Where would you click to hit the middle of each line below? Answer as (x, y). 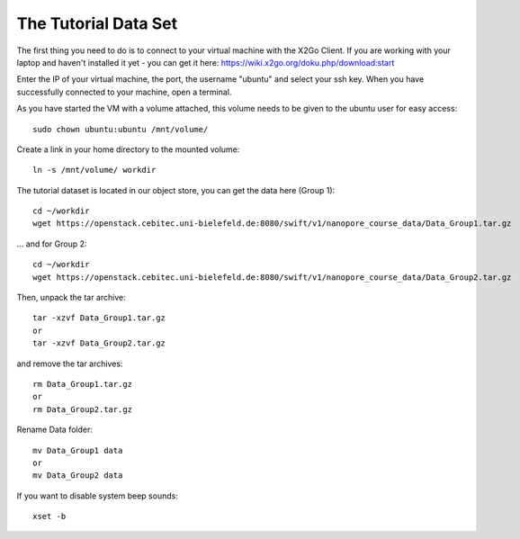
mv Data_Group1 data (78, 450)
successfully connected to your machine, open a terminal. (124, 92)
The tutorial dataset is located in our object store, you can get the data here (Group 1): (176, 190)
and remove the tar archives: (70, 364)
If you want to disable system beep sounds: (98, 496)
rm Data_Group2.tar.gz (83, 409)
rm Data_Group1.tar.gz (83, 384)
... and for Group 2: (52, 244)
